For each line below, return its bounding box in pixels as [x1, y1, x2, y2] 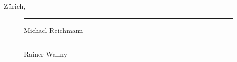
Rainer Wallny [24, 49, 68, 59]
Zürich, [4, 1, 26, 11]
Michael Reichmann [24, 25, 83, 35]
